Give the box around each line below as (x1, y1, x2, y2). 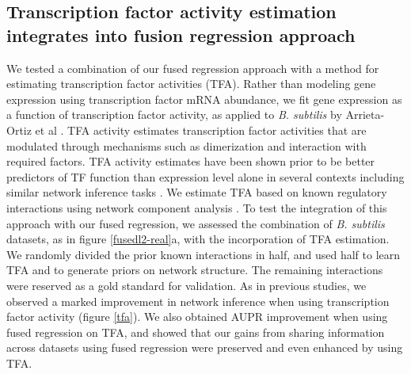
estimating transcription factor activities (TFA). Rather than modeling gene (6, 75, 376, 92)
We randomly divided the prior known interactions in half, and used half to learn (6, 246, 401, 262)
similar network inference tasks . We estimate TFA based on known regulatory (6, 184, 387, 200)
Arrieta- (345, 106, 385, 123)
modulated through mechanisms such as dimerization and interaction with (6, 137, 367, 154)
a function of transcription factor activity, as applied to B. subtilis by (6, 106, 342, 123)
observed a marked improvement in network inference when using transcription (6, 292, 390, 309)
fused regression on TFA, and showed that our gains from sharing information (6, 323, 385, 340)
